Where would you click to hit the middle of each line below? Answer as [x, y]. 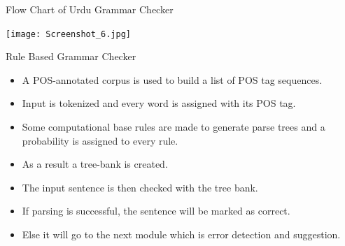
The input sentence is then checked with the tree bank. [140, 187]
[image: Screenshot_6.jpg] [68, 34]
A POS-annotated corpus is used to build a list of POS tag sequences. [172, 79]
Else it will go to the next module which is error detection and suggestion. [181, 234]
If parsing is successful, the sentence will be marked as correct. [156, 211]
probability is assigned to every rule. [100, 140]
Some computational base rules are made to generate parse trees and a [174, 127]
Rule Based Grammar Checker [71, 56]
